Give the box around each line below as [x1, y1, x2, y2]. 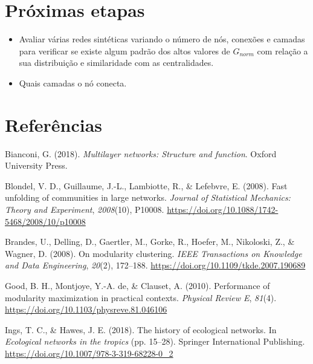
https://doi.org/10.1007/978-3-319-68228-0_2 [5, 346, 173, 359]
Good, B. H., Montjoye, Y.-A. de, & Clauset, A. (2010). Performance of [5, 279, 270, 291]
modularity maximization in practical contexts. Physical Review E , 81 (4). [5, 291, 277, 304]
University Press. [5, 159, 68, 172]
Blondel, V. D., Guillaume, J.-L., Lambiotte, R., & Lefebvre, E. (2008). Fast [5, 179, 288, 192]
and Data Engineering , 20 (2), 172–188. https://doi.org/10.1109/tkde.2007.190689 [5, 259, 306, 271]
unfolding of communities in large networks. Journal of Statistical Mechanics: [5, 191, 291, 204]
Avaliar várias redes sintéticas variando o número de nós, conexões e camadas [19, 33, 305, 45]
